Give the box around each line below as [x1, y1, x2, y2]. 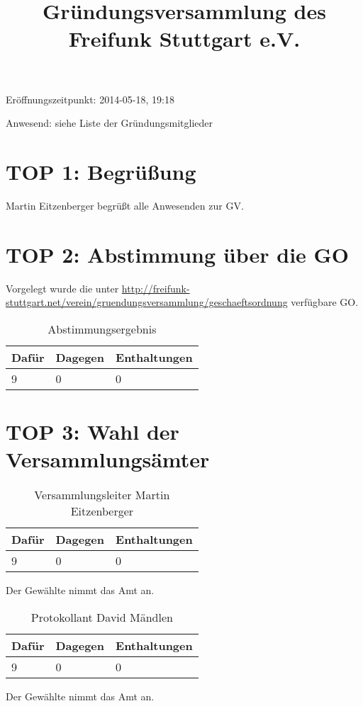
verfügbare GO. [291, 295, 359, 309]
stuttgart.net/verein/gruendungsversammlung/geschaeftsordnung [6, 295, 288, 309]
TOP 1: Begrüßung [6, 156, 196, 186]
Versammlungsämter [6, 445, 210, 474]
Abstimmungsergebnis [48, 320, 157, 337]
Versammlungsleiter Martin [34, 486, 170, 503]
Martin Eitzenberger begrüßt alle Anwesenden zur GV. [6, 198, 244, 212]
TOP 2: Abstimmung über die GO [6, 239, 350, 268]
